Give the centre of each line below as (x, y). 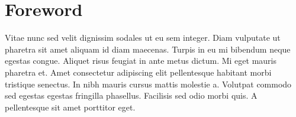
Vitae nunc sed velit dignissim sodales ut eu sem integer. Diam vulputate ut (143, 38)
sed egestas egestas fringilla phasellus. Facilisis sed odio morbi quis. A (131, 95)
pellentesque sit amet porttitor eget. (70, 107)
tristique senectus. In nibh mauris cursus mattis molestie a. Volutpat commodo (148, 84)
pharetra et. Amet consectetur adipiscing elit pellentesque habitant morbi (138, 72)
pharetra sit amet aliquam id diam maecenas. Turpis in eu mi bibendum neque (148, 49)
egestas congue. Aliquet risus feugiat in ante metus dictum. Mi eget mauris (141, 61)
